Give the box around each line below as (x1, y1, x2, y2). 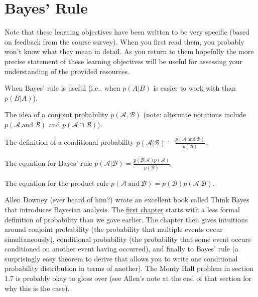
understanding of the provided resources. (5, 66, 130, 76)
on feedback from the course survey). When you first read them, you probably (5, 36, 244, 47)
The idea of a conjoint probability (5, 109, 108, 120)
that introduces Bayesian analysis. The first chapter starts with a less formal (5, 204, 240, 214)
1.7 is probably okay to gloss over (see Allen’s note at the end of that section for (5, 273, 252, 283)
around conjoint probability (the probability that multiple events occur (5, 224, 223, 234)
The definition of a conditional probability (5, 137, 134, 147)
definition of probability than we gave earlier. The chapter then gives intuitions (5, 214, 248, 224)
